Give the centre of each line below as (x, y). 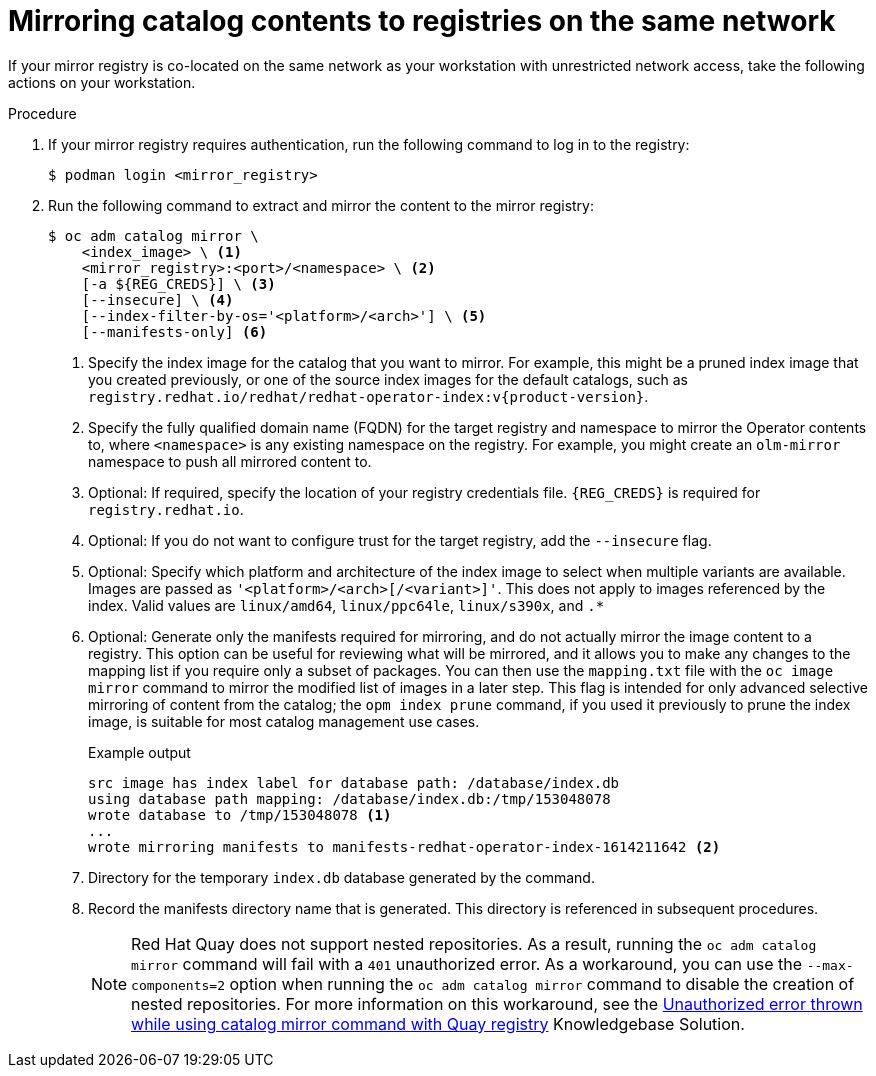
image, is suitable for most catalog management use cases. (284, 721)
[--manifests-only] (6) (174, 331)
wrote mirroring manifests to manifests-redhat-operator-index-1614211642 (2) (404, 846)
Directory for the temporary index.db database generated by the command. (341, 877)
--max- (830, 965)
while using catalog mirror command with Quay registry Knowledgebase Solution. (438, 1023)
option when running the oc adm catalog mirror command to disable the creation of (542, 983)
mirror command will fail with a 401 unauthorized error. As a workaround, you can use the (467, 963)
